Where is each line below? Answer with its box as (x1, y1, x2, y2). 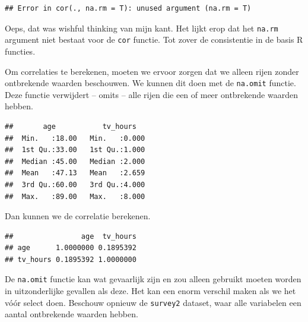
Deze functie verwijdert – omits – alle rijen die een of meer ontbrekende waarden (5, 88, 298, 100)
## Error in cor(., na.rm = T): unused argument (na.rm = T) (5, 4, 252, 12)
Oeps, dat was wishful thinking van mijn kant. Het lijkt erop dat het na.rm (5, 21, 278, 34)
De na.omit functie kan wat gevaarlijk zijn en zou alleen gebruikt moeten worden (5, 273, 301, 285)
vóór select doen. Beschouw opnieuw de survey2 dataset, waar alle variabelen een (5, 296, 301, 308)
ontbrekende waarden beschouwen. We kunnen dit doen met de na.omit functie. (5, 77, 296, 89)
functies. (5, 45, 36, 57)
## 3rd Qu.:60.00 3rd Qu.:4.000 (5, 180, 145, 189)
